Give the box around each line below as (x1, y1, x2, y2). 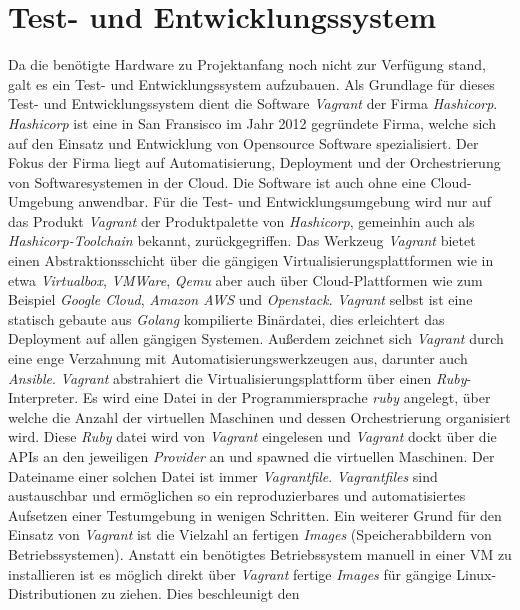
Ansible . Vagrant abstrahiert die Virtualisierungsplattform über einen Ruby (8, 367, 467, 388)
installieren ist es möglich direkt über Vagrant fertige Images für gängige (8, 563, 452, 584)
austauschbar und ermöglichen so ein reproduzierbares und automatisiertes (8, 485, 466, 506)
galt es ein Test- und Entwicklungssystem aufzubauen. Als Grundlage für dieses (8, 73, 495, 94)
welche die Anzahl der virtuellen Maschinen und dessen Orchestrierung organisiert (8, 406, 511, 427)
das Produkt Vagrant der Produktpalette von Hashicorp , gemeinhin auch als (8, 210, 475, 231)
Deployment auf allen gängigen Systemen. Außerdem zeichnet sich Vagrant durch (8, 328, 504, 349)
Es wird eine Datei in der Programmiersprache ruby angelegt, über (82, 387, 491, 408)
